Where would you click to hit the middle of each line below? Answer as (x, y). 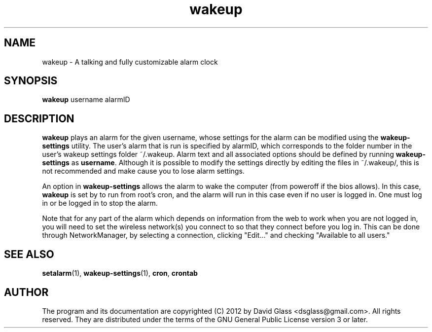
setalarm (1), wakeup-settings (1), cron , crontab (120, 273)
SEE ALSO (29, 254)
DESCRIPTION (39, 118)
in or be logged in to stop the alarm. (100, 203)
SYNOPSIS (31, 81)
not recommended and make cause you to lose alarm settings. (143, 171)
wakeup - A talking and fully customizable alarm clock (130, 62)
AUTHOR (26, 292)
